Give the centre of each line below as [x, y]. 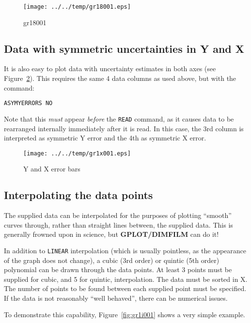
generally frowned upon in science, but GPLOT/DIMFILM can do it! [111, 234]
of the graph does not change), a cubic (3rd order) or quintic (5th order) [112, 260]
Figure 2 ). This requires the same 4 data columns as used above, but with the [120, 78]
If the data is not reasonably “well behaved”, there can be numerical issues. [116, 298]
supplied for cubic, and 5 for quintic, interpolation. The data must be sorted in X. [126, 279]
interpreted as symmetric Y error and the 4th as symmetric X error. [105, 138]
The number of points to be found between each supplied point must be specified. [125, 288]
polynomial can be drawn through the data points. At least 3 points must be [118, 269]
